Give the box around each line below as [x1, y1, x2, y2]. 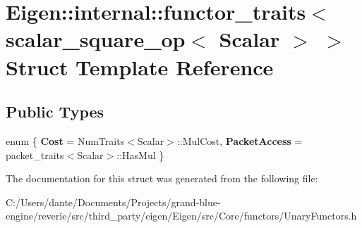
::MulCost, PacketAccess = [176, 133, 303, 148]
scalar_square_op [6, 25, 186, 53]
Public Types [6, 101, 104, 122]
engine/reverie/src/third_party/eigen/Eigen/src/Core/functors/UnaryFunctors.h [6, 208, 357, 223]
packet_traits [6, 147, 64, 162]
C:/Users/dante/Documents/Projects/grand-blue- [6, 194, 221, 209]
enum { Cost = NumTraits [6, 133, 125, 148]
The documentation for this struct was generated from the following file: [6, 171, 318, 186]
